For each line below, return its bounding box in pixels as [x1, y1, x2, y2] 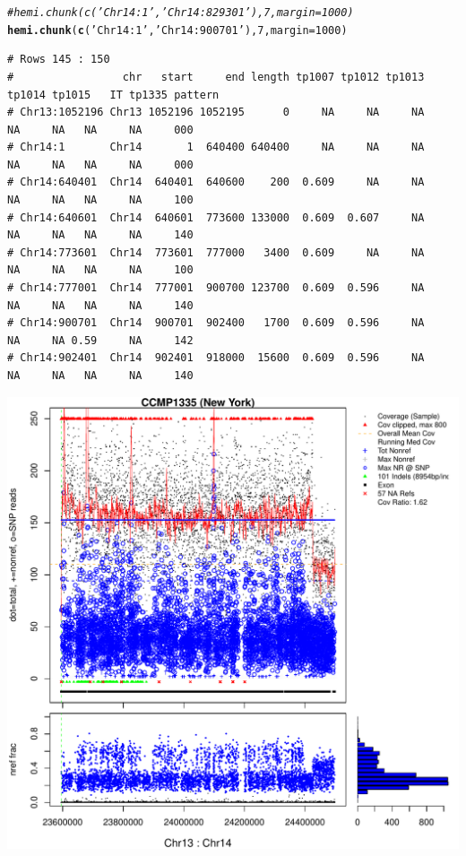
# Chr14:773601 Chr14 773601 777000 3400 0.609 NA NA [7, 246, 425, 259]
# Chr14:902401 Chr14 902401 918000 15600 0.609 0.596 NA [7, 351, 425, 365]
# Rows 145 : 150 [7, 53, 110, 66]
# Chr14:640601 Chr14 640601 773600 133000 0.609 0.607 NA [7, 211, 425, 224]
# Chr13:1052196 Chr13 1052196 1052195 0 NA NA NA [7, 106, 425, 119]
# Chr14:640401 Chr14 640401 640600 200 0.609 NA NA [7, 176, 425, 189]
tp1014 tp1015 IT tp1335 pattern [7, 88, 220, 101]
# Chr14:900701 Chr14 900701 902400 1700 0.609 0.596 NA [7, 316, 425, 330]
